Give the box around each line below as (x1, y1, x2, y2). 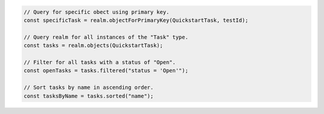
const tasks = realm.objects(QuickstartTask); (23, 42, 163, 49)
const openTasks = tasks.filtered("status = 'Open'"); (23, 67, 188, 74)
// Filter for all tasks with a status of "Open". (23, 59, 176, 65)
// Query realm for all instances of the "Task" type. (23, 34, 188, 40)
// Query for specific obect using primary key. (23, 8, 170, 15)
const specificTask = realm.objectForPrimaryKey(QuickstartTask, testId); (23, 17, 249, 23)
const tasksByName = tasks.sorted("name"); (23, 92, 154, 99)
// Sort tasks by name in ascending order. (23, 84, 154, 91)
